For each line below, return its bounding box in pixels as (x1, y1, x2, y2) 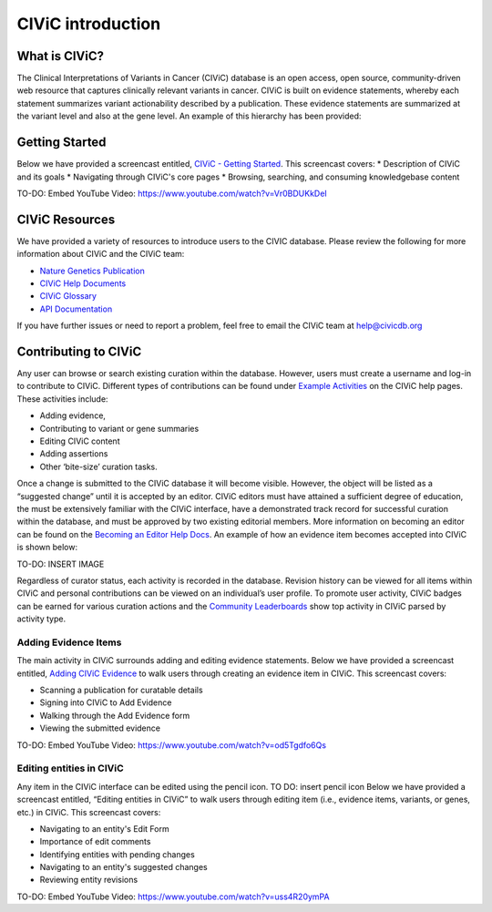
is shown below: (16, 542, 77, 553)
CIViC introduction (16, 14, 161, 34)
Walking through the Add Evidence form (39, 710, 190, 721)
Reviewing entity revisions (39, 875, 138, 886)
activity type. (16, 613, 67, 624)
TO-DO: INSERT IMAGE (16, 558, 105, 569)
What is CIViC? (16, 48, 105, 64)
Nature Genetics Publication (39, 265, 145, 276)
